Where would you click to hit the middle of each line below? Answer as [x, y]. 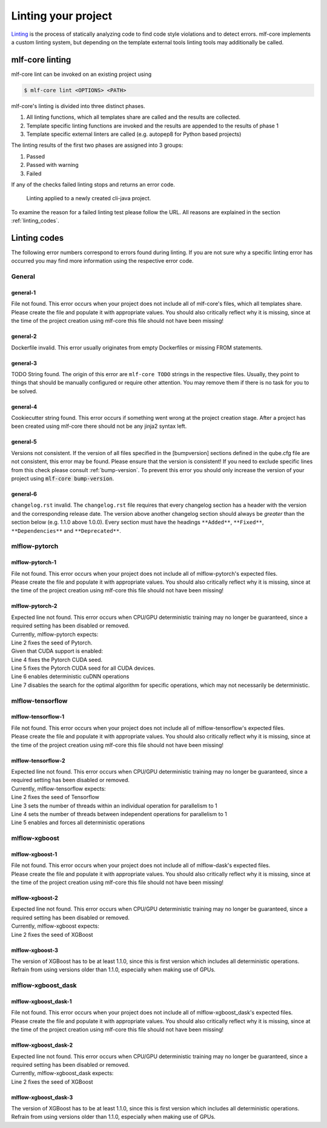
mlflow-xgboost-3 [35, 950]
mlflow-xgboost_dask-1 [41, 1001]
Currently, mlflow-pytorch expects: [55, 634]
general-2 [24, 336]
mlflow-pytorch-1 [34, 562]
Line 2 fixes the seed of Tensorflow [55, 797]
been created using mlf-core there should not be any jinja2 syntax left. [99, 426]
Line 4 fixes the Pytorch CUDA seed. [57, 660]
